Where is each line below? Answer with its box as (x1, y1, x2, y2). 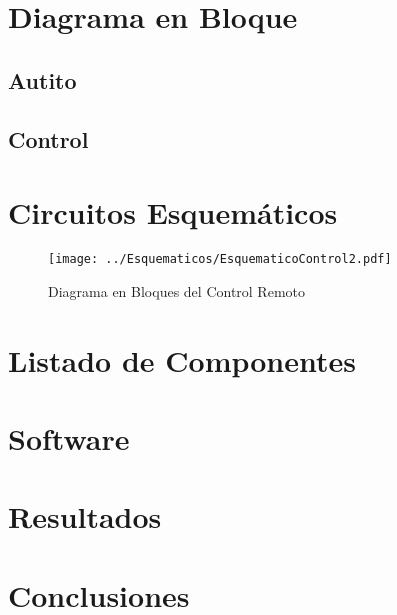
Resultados (8, 496, 162, 537)
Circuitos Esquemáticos (8, 192, 338, 233)
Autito (8, 64, 77, 95)
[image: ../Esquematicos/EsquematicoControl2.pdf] (48, 252, 392, 267)
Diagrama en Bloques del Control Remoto (48, 280, 305, 301)
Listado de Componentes (8, 339, 356, 380)
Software (8, 417, 130, 458)
